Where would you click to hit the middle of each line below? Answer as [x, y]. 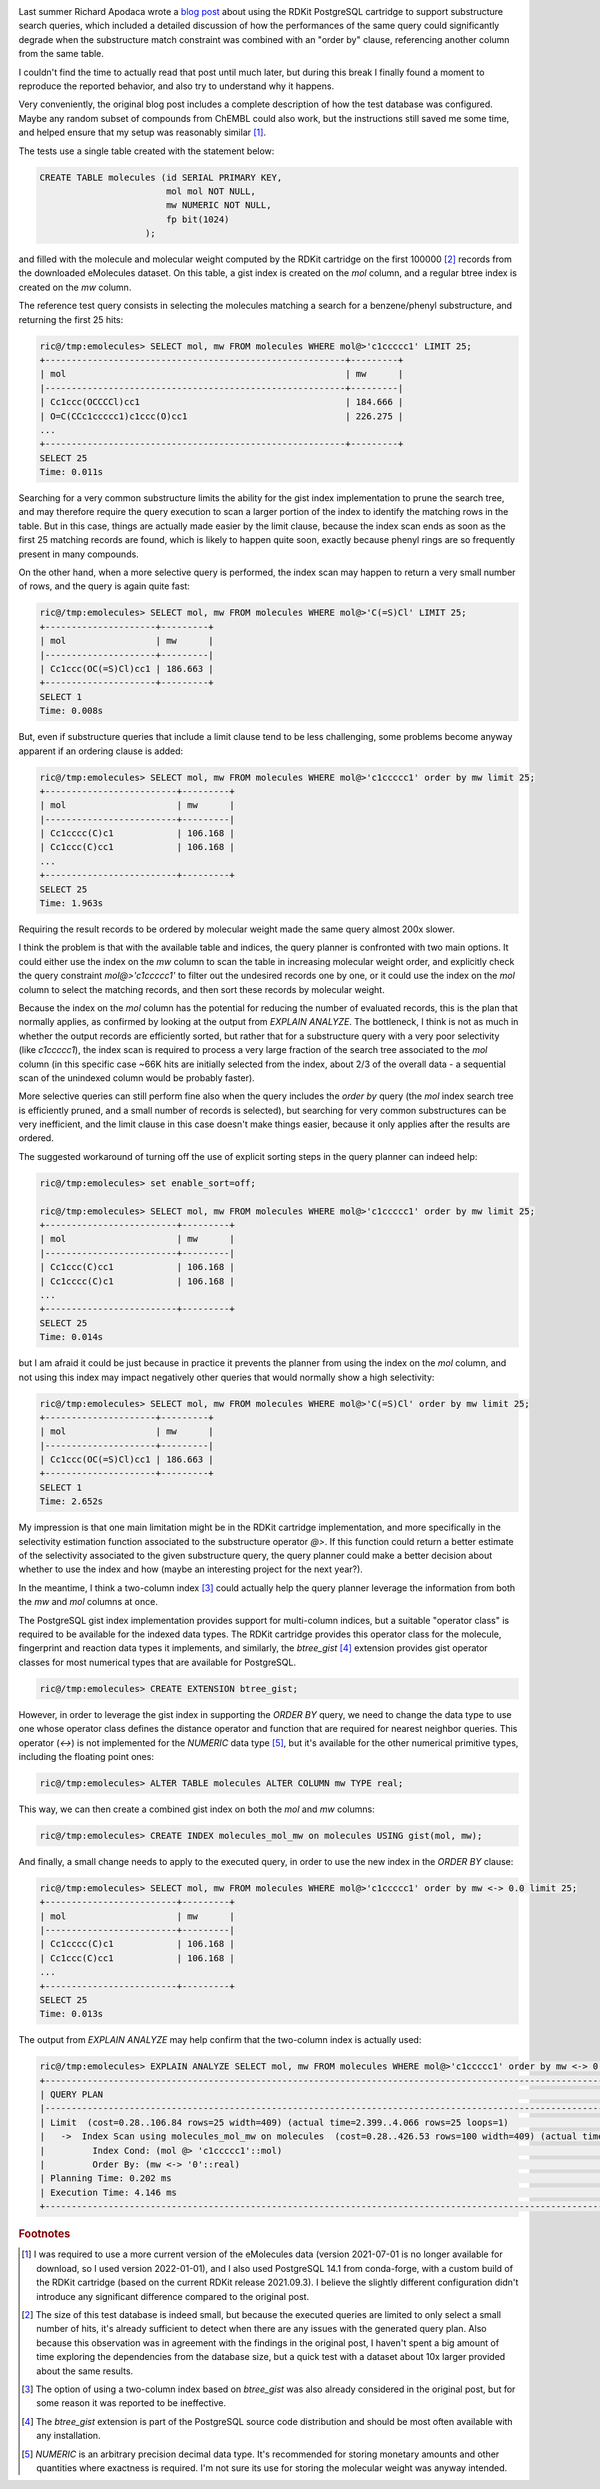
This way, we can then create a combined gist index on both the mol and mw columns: [196, 1809]
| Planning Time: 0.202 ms [105, 2178]
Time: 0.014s [71, 1337]
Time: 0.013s [71, 2014]
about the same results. [85, 2371]
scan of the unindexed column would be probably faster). [136, 1077]
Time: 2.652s [71, 1501]
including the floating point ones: [86, 1756]
